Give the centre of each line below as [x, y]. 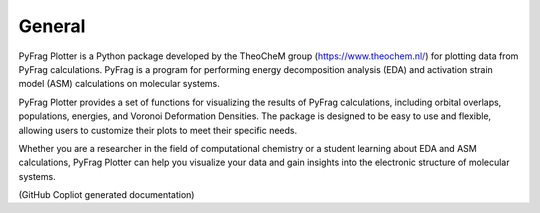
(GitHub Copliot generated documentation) [106, 195]
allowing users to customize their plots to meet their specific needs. [158, 130]
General [52, 26]
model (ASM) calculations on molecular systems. [119, 84]
